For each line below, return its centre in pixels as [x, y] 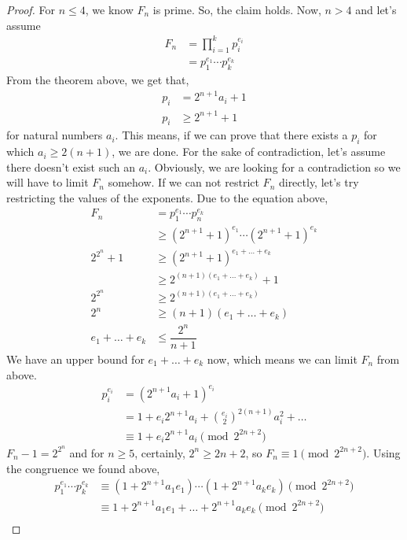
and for [87, 452]
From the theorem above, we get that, [98, 80]
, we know [109, 9]
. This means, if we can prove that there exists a [231, 135]
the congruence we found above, [83, 468]
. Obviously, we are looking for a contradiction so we [274, 166]
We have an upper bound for [75, 359]
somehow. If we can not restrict [183, 182]
